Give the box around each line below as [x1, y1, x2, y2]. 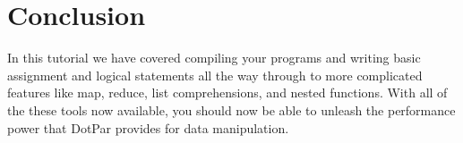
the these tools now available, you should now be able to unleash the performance [7, 100, 456, 119]
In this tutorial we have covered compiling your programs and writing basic [7, 48, 421, 67]
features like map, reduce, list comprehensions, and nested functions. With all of [7, 83, 448, 102]
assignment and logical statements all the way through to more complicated [7, 65, 423, 84]
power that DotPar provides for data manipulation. [7, 118, 289, 137]
